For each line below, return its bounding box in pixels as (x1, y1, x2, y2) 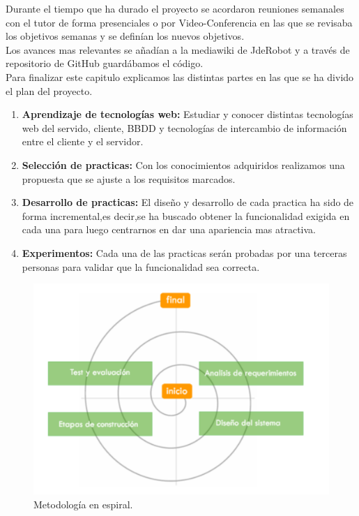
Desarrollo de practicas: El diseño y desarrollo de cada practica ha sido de (22, 195, 354, 209)
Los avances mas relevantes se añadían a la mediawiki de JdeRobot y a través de (6, 42, 350, 57)
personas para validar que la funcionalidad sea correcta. (22, 259, 260, 274)
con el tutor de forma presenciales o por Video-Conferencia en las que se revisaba (6, 15, 353, 29)
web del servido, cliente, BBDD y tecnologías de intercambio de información (22, 120, 347, 135)
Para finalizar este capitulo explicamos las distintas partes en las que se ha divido (6, 69, 354, 84)
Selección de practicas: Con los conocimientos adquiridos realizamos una (22, 157, 345, 172)
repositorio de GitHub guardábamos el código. (6, 56, 204, 71)
